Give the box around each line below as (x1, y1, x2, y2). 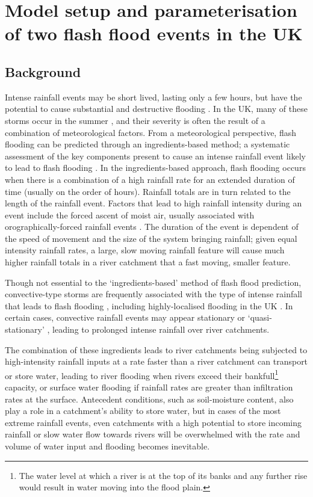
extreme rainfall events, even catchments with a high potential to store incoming (5, 416, 302, 428)
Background (5, 62, 81, 81)
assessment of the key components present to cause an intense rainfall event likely (5, 149, 306, 162)
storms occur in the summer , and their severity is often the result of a (5, 114, 265, 126)
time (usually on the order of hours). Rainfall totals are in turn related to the (5, 185, 291, 197)
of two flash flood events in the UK (5, 21, 303, 46)
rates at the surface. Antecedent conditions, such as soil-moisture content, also (5, 392, 294, 405)
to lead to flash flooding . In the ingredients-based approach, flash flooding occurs (5, 161, 306, 174)
